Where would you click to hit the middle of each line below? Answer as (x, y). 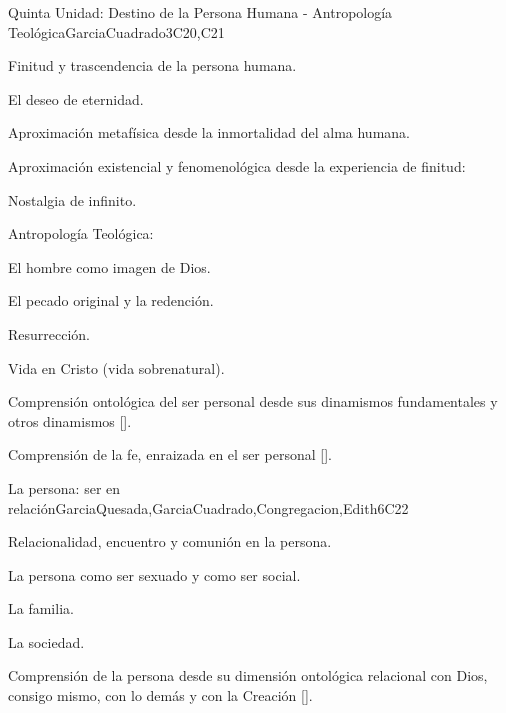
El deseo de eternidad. (76, 98)
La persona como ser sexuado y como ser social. (154, 574)
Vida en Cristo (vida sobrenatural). (116, 367)
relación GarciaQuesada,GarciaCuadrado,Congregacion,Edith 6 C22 (208, 507)
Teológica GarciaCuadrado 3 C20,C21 (116, 31)
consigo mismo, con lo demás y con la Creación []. (160, 695)
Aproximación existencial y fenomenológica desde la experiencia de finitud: (237, 165)
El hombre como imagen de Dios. (109, 266)
